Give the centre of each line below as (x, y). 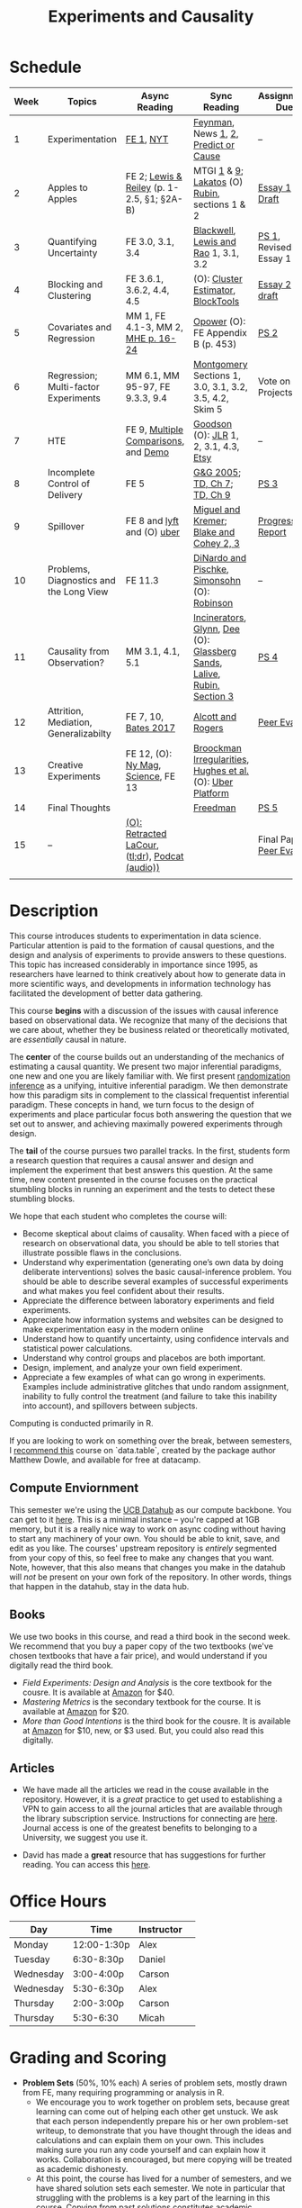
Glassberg (214, 651)
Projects (275, 392)
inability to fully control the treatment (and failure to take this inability (150, 1396)
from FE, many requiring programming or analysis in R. (123, 2093)
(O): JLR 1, (216, 435)
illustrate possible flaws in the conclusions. (102, 1253)
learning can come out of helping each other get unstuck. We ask (157, 2112)
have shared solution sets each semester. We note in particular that (160, 2188)
